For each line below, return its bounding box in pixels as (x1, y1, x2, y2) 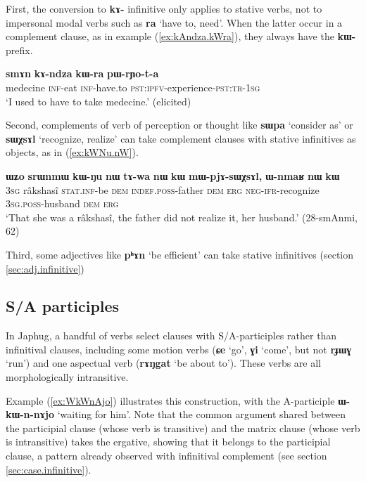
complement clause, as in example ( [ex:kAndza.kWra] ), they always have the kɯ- (6, 29, 356, 44)
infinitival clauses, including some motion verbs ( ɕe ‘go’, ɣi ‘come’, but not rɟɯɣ (6, 341, 352, 356)
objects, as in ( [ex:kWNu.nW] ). (6, 145, 139, 159)
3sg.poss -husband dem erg (6, 196, 119, 211)
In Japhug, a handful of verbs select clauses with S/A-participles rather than (6, 328, 337, 343)
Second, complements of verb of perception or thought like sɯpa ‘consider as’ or (6, 117, 353, 132)
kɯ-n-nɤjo (6, 407, 54, 422)
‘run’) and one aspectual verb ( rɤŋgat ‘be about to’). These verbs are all (6, 356, 321, 370)
